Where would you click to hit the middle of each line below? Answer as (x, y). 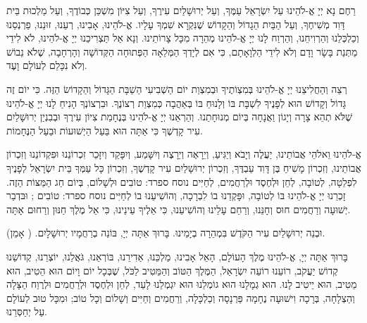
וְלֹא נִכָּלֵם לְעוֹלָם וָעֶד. (47, 65)
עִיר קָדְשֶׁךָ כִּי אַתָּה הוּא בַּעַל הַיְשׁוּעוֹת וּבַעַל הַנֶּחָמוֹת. (105, 130)
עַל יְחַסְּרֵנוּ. (27, 311)
